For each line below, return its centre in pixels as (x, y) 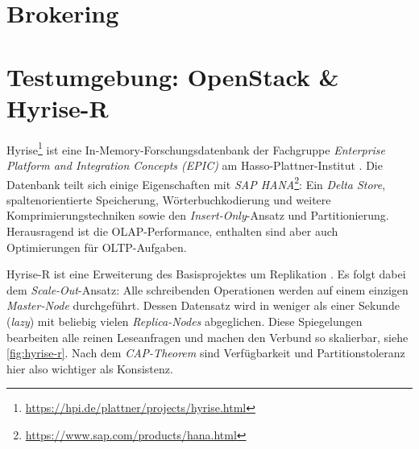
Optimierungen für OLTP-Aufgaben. (97, 247)
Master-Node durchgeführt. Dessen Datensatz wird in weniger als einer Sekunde (203, 305)
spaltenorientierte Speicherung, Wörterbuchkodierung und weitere (169, 199)
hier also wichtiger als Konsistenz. (90, 368)
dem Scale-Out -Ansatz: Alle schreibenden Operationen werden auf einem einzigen (207, 289)
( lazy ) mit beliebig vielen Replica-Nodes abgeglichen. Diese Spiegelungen (185, 321)
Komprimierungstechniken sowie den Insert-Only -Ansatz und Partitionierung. (198, 215)
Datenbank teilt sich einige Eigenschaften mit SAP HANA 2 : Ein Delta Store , (196, 183)
